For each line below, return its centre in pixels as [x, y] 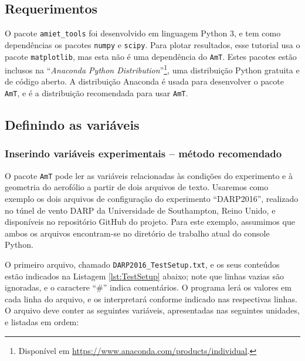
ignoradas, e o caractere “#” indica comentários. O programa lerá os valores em [148, 287]
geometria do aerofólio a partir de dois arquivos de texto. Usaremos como [137, 187]
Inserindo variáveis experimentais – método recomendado [143, 153]
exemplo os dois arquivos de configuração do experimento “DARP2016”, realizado [152, 198]
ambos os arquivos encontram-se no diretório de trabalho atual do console [137, 233]
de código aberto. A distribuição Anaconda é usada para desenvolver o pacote [144, 81]
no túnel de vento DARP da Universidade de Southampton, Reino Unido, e [140, 210]
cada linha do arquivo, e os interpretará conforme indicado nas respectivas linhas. [151, 298]
